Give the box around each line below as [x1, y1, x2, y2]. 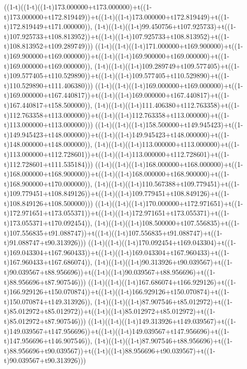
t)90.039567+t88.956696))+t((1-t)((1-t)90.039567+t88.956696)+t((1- [4, 267, 215, 277]
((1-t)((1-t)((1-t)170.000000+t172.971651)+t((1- [95, 198, 243, 208]
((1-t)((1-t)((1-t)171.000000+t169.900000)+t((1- [95, 41, 243, 51]
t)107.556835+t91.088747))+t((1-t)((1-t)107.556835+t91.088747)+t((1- [4, 227, 222, 238]
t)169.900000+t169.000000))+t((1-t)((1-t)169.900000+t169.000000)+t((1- [4, 50, 229, 61]
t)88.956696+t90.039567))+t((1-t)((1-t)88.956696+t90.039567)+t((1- [4, 345, 215, 355]
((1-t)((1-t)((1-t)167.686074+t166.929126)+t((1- [88, 276, 236, 287]
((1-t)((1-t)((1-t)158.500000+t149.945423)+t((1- [95, 119, 243, 130]
